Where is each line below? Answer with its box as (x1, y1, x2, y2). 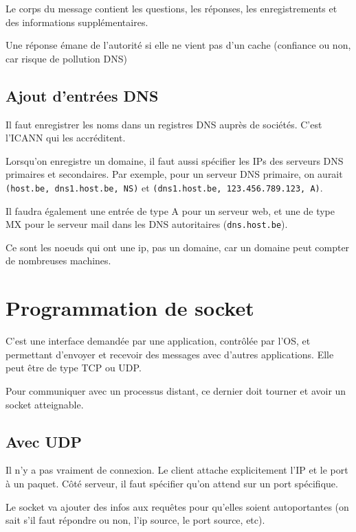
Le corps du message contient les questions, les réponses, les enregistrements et (5, 1, 337, 15)
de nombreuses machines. (5, 253, 111, 268)
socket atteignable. (5, 397, 84, 411)
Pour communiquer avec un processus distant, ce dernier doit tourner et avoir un (5, 383, 346, 397)
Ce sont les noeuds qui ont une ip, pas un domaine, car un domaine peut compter (5, 240, 350, 254)
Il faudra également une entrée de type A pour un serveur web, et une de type (5, 203, 335, 218)
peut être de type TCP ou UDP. (5, 360, 142, 375)
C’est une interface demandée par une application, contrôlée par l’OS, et (5, 334, 311, 348)
